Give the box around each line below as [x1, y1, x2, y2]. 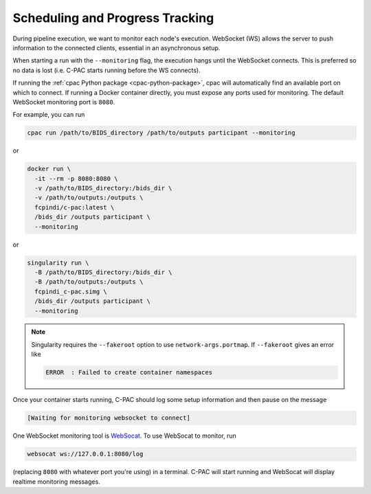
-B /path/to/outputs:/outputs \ [34, 278, 144, 286]
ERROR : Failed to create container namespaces [45, 368, 213, 377]
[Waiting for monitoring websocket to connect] [27, 414, 190, 422]
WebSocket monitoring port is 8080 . [12, 98, 115, 106]
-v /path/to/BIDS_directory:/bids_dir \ [34, 184, 172, 192]
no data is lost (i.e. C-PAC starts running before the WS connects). [12, 66, 201, 74]
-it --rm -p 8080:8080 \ [34, 175, 118, 182]
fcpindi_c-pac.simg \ [34, 287, 108, 295]
